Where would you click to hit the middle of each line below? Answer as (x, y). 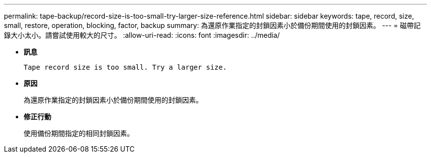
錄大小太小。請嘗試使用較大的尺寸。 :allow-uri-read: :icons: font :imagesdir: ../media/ (142, 35)
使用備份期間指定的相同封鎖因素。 (79, 133)
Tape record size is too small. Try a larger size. (125, 67)
